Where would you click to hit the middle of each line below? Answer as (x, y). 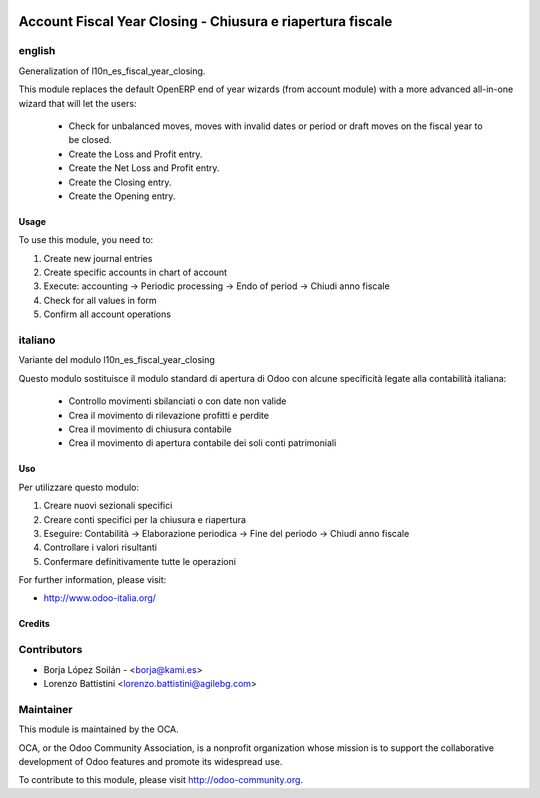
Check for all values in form (100, 300)
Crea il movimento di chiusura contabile (150, 429)
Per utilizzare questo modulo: (79, 487)
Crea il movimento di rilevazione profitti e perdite (169, 415)
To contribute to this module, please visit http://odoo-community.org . (161, 780)
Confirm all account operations (107, 314)
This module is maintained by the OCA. (98, 729)
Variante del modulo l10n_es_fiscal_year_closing (116, 360)
